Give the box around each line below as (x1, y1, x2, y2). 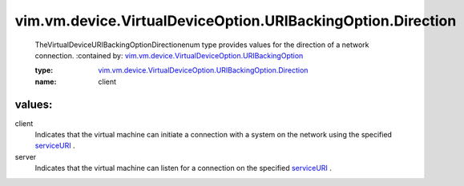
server (14, 152, 37, 161)
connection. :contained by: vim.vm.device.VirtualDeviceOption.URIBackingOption (34, 50, 304, 60)
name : (34, 77, 57, 86)
